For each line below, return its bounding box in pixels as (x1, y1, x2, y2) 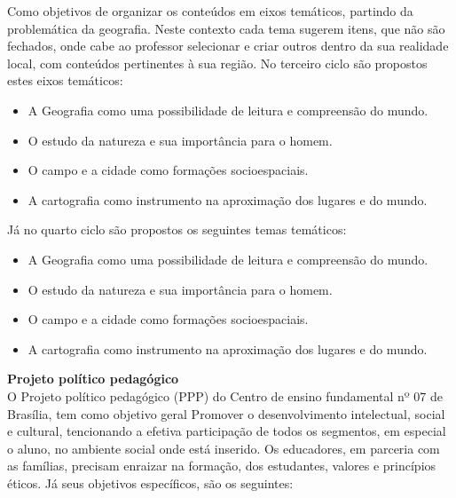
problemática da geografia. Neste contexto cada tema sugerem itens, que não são (7, 19, 445, 37)
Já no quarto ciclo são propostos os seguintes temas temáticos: (7, 220, 347, 239)
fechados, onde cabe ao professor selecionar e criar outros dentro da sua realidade (7, 36, 449, 55)
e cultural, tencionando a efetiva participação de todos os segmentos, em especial (7, 422, 446, 440)
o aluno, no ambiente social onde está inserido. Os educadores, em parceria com (7, 439, 440, 457)
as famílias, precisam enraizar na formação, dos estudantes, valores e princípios (7, 456, 436, 475)
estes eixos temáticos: (7, 71, 123, 90)
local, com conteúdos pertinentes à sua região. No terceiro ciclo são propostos (7, 53, 428, 72)
